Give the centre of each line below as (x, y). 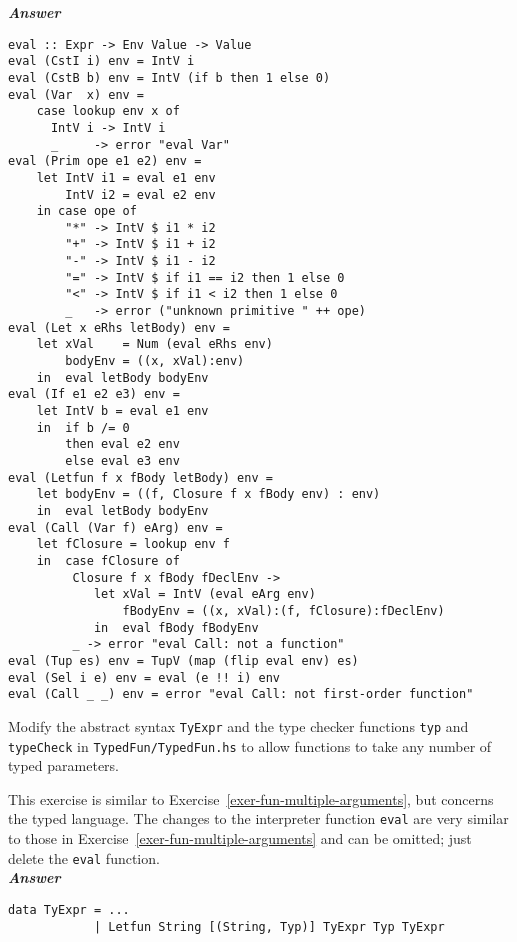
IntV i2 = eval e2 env (140, 194)
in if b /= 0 (83, 427)
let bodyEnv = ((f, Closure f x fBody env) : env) (208, 494)
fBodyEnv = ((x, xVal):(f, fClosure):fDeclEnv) (283, 610)
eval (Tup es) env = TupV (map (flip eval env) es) (183, 660)
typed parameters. (63, 765)
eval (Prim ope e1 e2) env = (105, 161)
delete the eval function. (84, 857)
